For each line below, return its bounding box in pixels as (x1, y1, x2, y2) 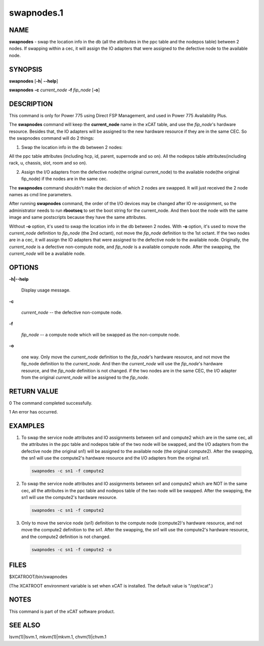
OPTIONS (9, 263, 39, 271)
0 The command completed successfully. (9, 400, 92, 406)
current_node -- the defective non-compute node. (21, 310, 122, 315)
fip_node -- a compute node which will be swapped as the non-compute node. (21, 332, 180, 337)
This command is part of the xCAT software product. (9, 608, 115, 614)
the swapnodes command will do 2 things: (9, 135, 95, 141)
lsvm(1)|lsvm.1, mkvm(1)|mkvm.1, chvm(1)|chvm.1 (9, 634, 107, 640)
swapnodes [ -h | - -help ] (9, 78, 58, 84)
